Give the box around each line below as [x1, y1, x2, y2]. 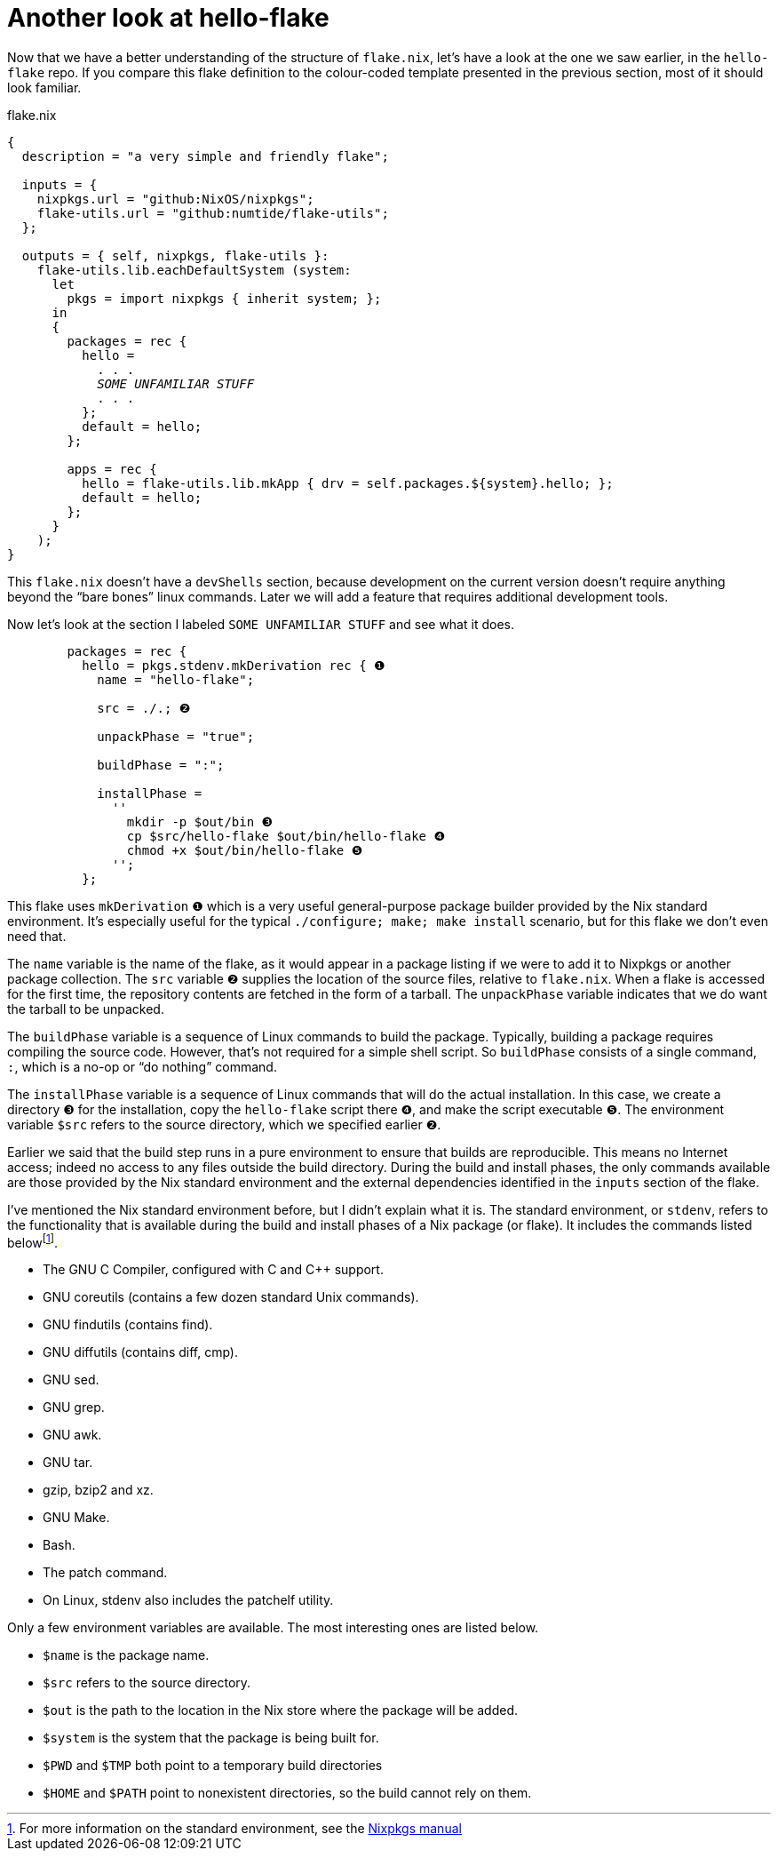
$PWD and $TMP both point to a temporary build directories [43, 1758, 383, 1774]
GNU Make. [43, 1510, 110, 1526]
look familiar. [7, 79, 82, 95]
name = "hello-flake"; [97, 672, 255, 687]
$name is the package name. [43, 1647, 210, 1663]
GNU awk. [43, 1427, 102, 1443]
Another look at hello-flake [7, 3, 329, 33]
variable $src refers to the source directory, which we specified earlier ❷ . [7, 1116, 441, 1132]
